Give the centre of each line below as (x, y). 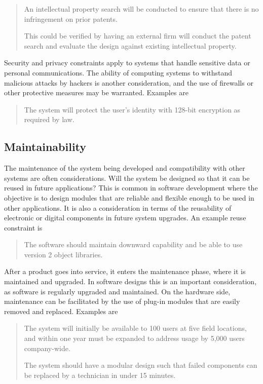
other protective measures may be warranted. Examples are (96, 92)
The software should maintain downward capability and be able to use (133, 244)
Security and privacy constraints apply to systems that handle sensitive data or (127, 63)
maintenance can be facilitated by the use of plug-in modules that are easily (122, 301)
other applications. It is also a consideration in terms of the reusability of (118, 207)
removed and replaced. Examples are (61, 311)
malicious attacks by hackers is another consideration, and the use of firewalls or (129, 82)
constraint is (23, 227)
